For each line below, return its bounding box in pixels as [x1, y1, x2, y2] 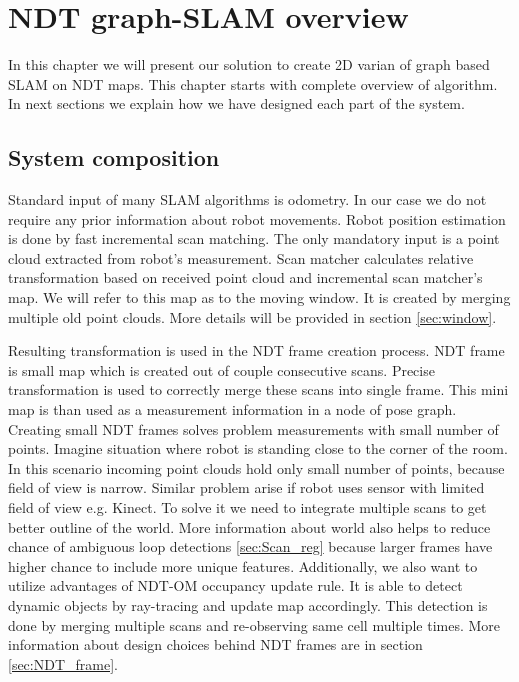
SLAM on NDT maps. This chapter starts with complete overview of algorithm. [8, 73, 498, 94]
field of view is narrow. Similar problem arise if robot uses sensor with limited [8, 477, 485, 498]
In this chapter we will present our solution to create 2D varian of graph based [8, 54, 490, 75]
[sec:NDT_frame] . [8, 653, 118, 674]
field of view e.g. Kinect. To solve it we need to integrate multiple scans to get [8, 497, 487, 518]
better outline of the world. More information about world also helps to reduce [8, 516, 491, 537]
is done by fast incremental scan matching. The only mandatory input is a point [8, 228, 500, 249]
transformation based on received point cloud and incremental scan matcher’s [8, 267, 483, 288]
